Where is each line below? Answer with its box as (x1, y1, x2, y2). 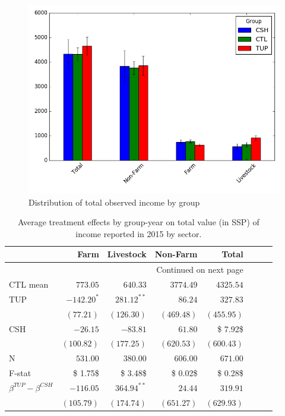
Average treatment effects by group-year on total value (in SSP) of (17, 216, 259, 228)
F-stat (9, 367, 31, 379)
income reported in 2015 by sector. (75, 227, 202, 239)
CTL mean (9, 278, 49, 291)
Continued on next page (156, 263, 243, 276)
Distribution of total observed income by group (28, 196, 200, 208)
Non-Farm (154, 248, 198, 260)
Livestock (107, 248, 147, 260)
